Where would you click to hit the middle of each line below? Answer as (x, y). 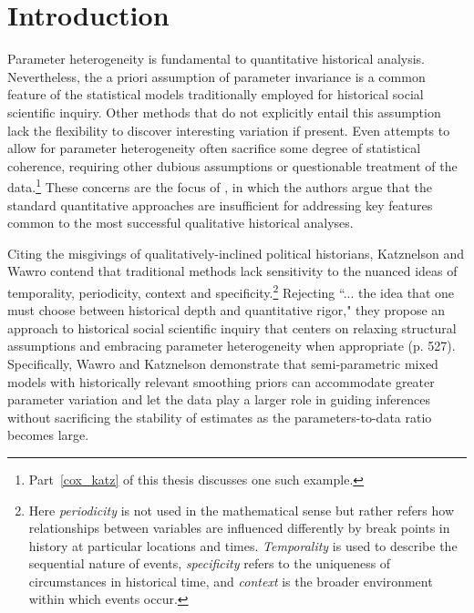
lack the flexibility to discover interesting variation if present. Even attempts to (229, 130)
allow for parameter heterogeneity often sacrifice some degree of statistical (214, 148)
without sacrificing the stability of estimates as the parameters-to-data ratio (220, 417)
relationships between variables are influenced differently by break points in (239, 528)
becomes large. (48, 435)
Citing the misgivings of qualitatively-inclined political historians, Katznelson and (236, 253)
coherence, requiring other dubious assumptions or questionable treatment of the (232, 165)
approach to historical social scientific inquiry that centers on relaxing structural (232, 327)
